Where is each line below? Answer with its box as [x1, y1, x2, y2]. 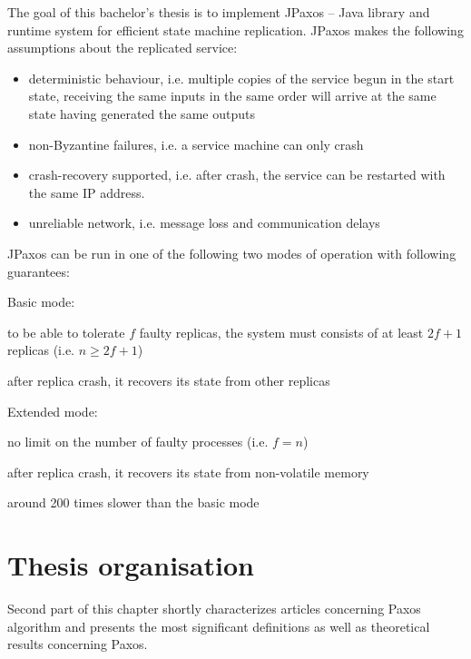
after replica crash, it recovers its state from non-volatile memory [7, 462, 369, 481]
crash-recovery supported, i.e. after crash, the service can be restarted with [28, 165, 446, 184]
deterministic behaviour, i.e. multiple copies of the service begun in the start [28, 68, 455, 87]
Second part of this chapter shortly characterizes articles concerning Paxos [7, 599, 421, 617]
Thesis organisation [7, 546, 254, 584]
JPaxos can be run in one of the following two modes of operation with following [7, 243, 456, 262]
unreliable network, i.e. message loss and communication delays [28, 213, 380, 232]
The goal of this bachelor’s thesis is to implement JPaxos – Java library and [7, 3, 430, 21]
